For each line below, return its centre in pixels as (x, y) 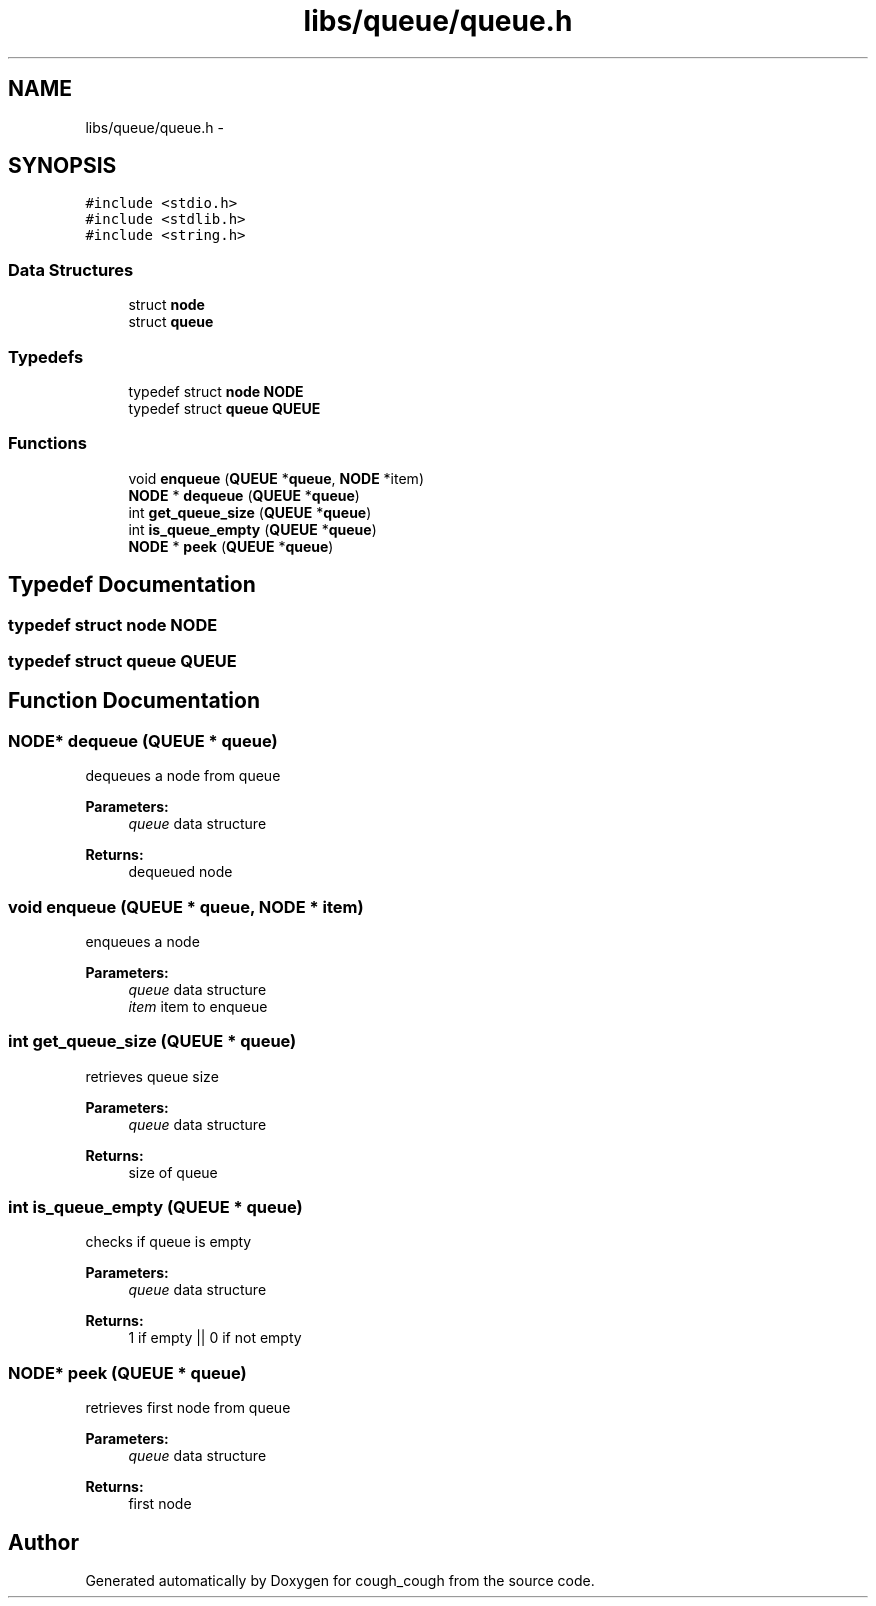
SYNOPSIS (62, 166)
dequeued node (180, 872)
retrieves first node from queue (188, 1408)
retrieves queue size (152, 1076)
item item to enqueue (198, 1006)
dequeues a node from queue (183, 776)
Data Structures (71, 269)
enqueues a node (142, 941)
